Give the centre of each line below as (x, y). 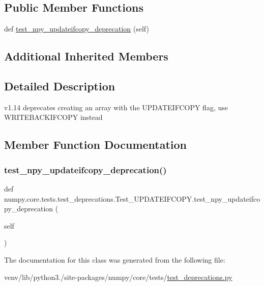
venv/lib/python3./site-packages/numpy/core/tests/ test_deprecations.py (118, 277)
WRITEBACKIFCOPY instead (53, 117)
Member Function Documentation (96, 145)
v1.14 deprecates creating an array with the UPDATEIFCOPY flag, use (116, 107)
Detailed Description (60, 86)
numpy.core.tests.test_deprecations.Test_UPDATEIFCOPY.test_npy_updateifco (132, 198)
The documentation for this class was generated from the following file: (115, 259)
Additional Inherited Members (86, 56)
